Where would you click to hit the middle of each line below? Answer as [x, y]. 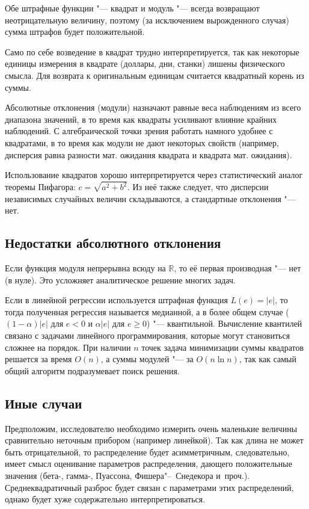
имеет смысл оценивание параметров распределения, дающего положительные [148, 464]
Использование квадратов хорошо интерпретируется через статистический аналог [154, 175]
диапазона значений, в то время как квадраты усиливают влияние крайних [141, 119]
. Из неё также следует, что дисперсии [198, 187]
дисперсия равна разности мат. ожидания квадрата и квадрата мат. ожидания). [148, 154]
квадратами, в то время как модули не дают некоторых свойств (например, [142, 142]
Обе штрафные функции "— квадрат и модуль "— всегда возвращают [132, 8]
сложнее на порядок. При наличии [68, 347]
